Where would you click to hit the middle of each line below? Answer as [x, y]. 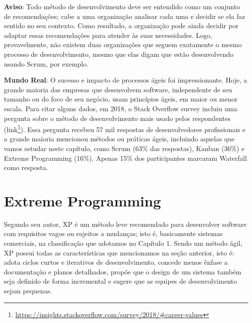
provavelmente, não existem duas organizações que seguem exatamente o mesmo [123, 44]
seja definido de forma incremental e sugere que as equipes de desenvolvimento [120, 281]
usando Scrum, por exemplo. [46, 63]
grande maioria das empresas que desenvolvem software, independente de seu [118, 89]
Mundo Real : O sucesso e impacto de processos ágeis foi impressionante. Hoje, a [126, 80]
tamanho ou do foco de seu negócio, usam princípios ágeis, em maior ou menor [121, 99]
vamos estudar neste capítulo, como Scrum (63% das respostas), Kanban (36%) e [124, 148]
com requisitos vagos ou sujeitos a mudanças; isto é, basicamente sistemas [113, 233]
